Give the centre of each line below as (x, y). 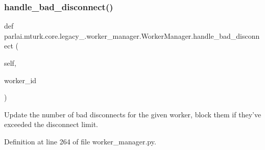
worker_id (20, 80)
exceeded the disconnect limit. (51, 124)
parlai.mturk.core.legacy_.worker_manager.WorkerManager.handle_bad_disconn (132, 35)
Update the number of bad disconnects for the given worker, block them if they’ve (133, 114)
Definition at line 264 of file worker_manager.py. (80, 141)
